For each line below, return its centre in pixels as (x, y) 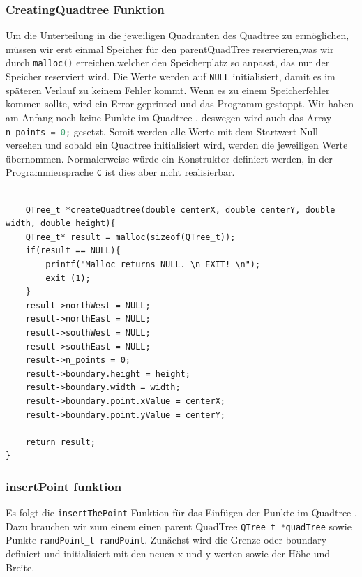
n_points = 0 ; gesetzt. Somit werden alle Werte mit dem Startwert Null (162, 131)
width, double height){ (61, 224)
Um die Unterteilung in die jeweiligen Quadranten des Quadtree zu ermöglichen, (178, 35)
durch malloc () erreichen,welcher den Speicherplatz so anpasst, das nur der (168, 62)
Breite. (20, 567)
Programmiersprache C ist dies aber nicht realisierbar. (120, 172)
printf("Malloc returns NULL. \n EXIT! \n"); (153, 264)
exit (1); (68, 278)
